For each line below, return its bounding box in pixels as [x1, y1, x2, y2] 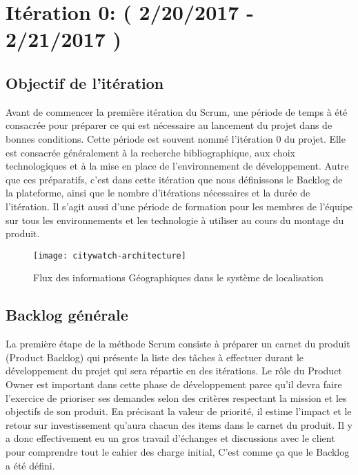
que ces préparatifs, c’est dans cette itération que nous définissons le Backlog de [6, 172, 343, 186]
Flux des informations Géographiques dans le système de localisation [33, 270, 324, 285]
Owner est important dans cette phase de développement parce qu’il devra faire [6, 376, 342, 391]
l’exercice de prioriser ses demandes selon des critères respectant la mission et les [6, 390, 347, 405]
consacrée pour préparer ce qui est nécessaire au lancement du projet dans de [6, 118, 332, 132]
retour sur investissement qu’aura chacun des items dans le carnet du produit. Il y [6, 417, 352, 432]
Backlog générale [6, 304, 128, 325]
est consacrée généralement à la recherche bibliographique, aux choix [6, 145, 295, 159]
